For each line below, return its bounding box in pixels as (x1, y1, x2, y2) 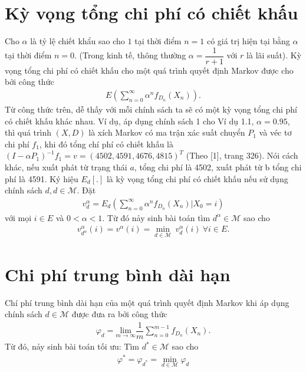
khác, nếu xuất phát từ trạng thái (5, 160, 127, 173)
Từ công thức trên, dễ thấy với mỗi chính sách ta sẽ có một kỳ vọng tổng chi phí (5, 103, 297, 115)
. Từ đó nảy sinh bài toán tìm (102, 211, 210, 223)
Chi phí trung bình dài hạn (5, 262, 231, 286)
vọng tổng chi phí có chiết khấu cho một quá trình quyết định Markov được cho (5, 64, 294, 76)
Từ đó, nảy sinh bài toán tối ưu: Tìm (5, 340, 139, 353)
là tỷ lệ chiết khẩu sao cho (30, 35, 125, 47)
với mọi (5, 211, 32, 223)
